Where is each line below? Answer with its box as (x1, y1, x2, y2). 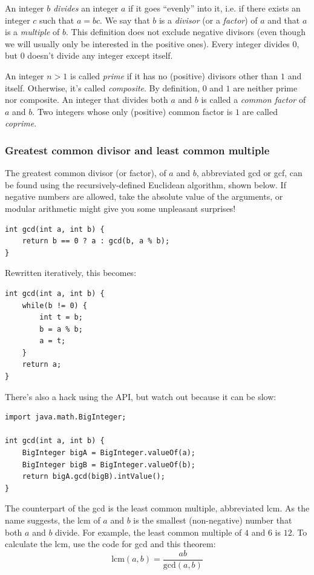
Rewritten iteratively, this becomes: (5, 266, 137, 279)
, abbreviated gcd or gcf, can (196, 166, 303, 179)
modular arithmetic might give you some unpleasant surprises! (5, 202, 236, 214)
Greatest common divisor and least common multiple (5, 142, 270, 157)
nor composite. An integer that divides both (5, 93, 168, 106)
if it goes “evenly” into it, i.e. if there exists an (128, 2, 301, 14)
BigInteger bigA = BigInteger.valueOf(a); (22, 448, 195, 458)
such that (39, 13, 74, 26)
